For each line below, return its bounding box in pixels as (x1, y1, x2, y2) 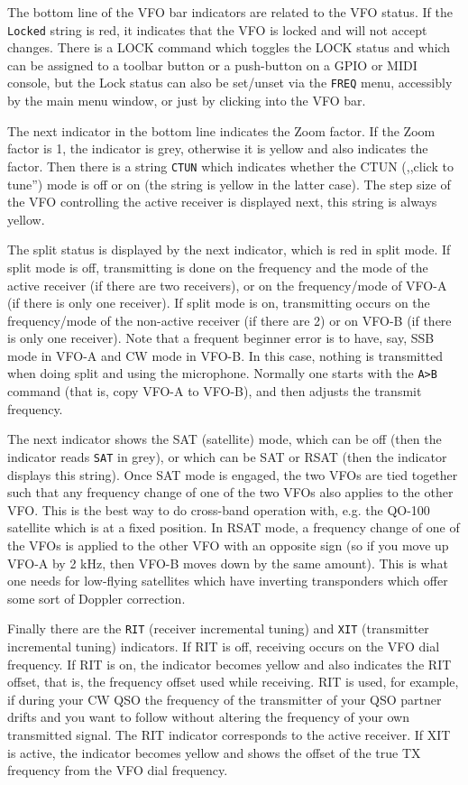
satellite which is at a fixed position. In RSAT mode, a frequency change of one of (7, 518, 460, 537)
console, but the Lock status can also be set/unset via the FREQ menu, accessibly (7, 73, 453, 92)
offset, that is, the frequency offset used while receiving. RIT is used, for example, (7, 672, 459, 691)
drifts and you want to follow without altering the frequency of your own (7, 707, 409, 726)
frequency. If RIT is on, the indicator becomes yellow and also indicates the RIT (7, 654, 452, 673)
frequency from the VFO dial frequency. (7, 761, 228, 780)
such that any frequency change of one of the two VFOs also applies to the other (7, 483, 454, 502)
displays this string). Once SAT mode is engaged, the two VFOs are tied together (7, 465, 458, 484)
